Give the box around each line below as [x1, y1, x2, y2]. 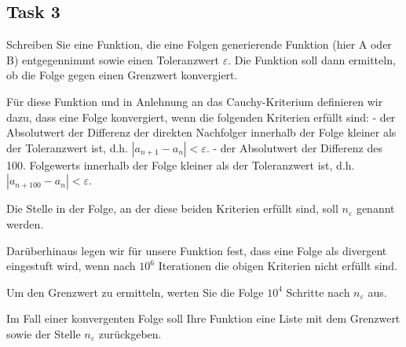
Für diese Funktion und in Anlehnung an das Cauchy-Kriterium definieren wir [6, 93, 383, 109]
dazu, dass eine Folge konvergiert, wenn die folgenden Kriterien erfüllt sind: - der [6, 108, 396, 125]
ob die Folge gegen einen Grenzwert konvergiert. [6, 67, 238, 83]
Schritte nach [286, 283, 350, 300]
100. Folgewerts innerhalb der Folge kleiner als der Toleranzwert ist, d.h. [6, 156, 355, 173]
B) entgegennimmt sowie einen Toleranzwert [6, 51, 219, 68]
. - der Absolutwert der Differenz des [206, 139, 382, 155]
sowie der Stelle [6, 325, 81, 342]
